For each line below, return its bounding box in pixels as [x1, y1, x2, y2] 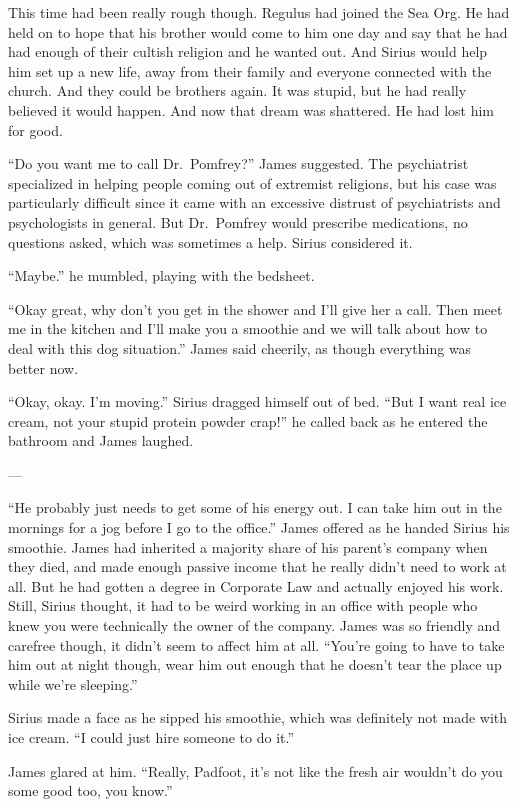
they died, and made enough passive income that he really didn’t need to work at [8, 556, 507, 577]
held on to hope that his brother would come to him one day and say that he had [8, 21, 508, 42]
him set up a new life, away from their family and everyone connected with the [8, 60, 492, 81]
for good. [8, 119, 63, 140]
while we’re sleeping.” [8, 673, 138, 694]
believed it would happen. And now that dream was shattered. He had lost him [8, 99, 495, 120]
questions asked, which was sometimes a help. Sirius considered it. [8, 231, 413, 252]
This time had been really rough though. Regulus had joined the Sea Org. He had [8, 2, 510, 22]
